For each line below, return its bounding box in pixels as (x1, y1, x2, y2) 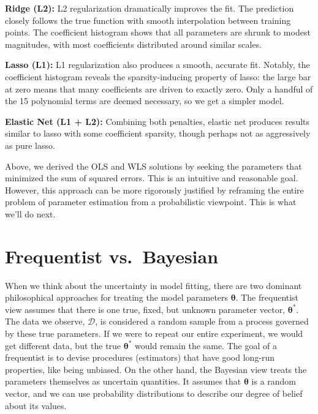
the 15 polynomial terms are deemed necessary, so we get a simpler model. (5, 94, 284, 107)
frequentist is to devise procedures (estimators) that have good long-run (5, 351, 275, 364)
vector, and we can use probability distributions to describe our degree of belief (5, 386, 303, 399)
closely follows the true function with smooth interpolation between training (5, 13, 291, 26)
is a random (251, 375, 297, 388)
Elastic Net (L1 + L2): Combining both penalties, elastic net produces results (5, 115, 310, 127)
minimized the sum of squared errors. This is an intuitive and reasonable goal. (5, 171, 298, 184)
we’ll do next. (5, 207, 56, 220)
